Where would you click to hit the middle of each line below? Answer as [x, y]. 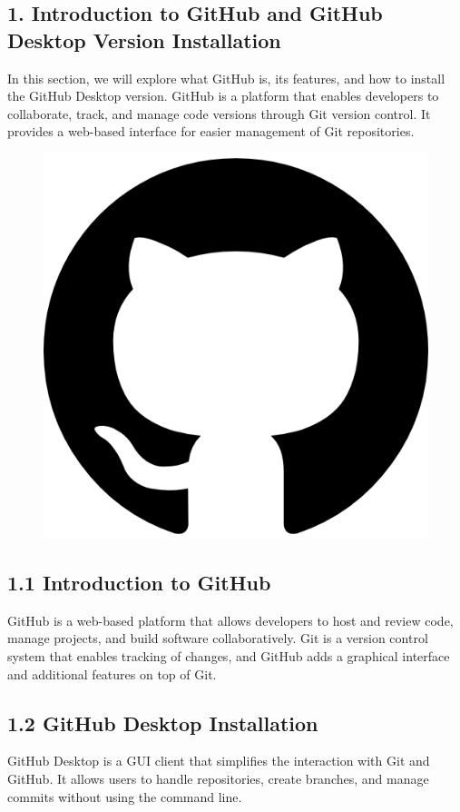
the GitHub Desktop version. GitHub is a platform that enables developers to [223, 96]
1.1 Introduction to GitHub [139, 582]
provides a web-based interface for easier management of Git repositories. [211, 131]
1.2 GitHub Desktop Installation [163, 723]
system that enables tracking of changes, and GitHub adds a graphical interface [229, 655]
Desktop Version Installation [144, 40]
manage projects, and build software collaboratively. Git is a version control [218, 638]
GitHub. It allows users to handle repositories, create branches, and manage [218, 778]
